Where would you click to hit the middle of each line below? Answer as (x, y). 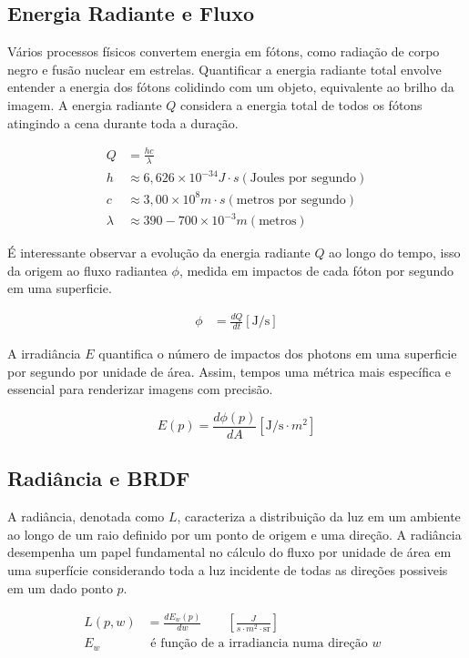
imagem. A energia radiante (85, 104)
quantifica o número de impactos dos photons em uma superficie (278, 354)
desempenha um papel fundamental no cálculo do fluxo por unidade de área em (229, 552)
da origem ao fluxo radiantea (87, 270)
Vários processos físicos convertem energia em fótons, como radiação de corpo (224, 51)
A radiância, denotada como (86, 516)
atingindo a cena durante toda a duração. (123, 122)
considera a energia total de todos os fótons (301, 104)
